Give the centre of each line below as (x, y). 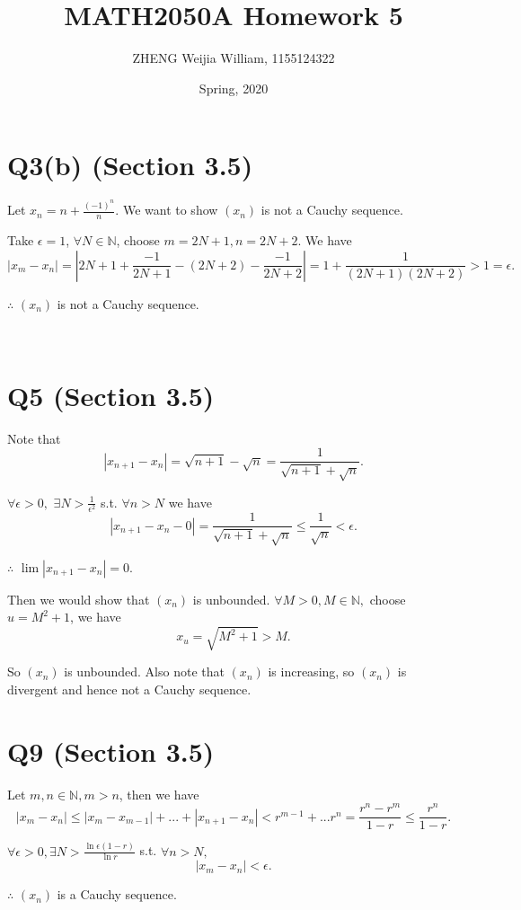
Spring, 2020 (234, 88)
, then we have (159, 794)
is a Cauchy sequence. (117, 894)
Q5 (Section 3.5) (111, 395)
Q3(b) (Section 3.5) (130, 165)
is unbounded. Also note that (144, 671)
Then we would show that (79, 599)
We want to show (170, 210)
